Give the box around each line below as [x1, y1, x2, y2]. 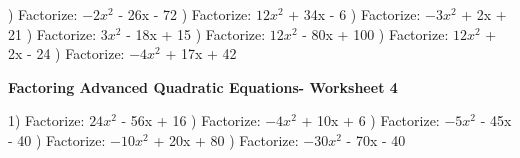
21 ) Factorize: [8, 23, 97, 44]
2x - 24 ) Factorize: [8, 43, 125, 64]
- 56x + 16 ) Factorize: [121, 110, 261, 131]
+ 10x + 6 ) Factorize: [301, 110, 440, 131]
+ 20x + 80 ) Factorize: [153, 129, 299, 150]
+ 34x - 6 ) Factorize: [288, 4, 421, 24]
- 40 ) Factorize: [8, 129, 106, 150]
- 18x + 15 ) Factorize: [126, 23, 266, 44]
